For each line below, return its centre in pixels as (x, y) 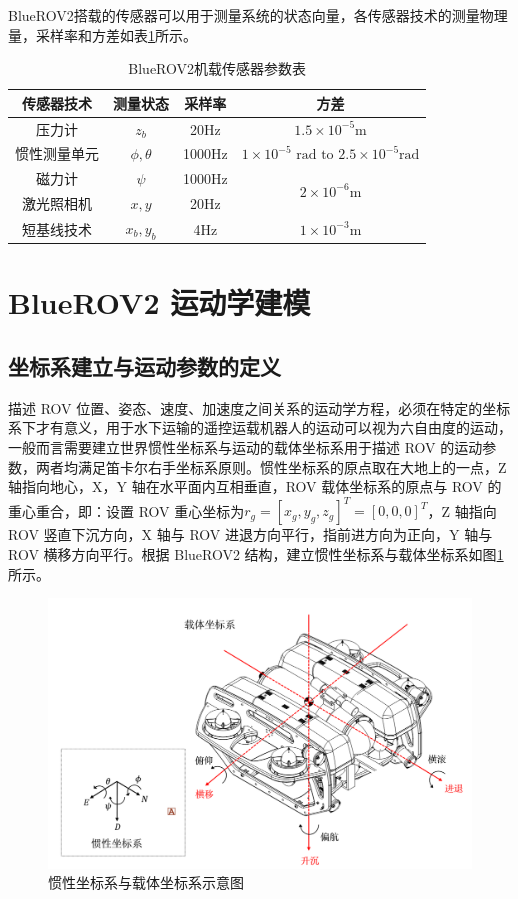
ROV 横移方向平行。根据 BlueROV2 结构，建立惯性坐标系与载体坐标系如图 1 (256, 553)
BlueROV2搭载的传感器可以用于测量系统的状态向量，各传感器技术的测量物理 (258, 15)
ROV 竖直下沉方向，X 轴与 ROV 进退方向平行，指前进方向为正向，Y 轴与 (250, 534)
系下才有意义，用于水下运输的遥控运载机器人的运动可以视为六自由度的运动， (260, 427)
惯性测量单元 (57, 153)
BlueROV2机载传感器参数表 (217, 68)
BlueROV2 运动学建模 (159, 302)
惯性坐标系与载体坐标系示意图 (146, 882)
